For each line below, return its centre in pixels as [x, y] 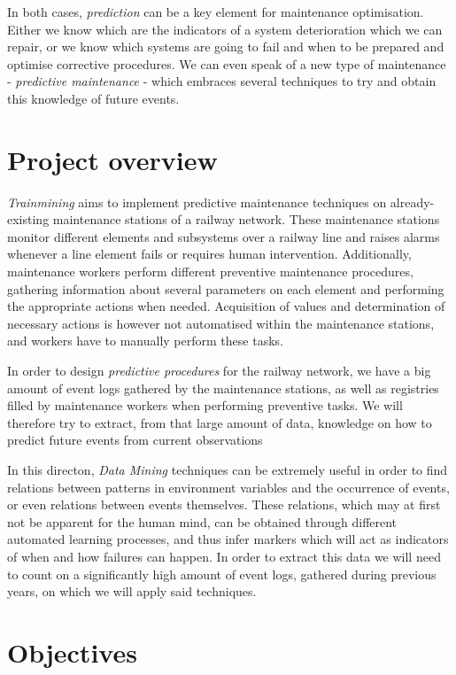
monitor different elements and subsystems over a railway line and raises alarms [224, 236]
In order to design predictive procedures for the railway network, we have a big [219, 371]
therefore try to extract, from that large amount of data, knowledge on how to [220, 422]
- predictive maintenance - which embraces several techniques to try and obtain [222, 81]
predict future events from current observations [135, 440]
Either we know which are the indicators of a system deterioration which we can [225, 29]
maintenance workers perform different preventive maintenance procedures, [210, 272]
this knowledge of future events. [93, 98]
